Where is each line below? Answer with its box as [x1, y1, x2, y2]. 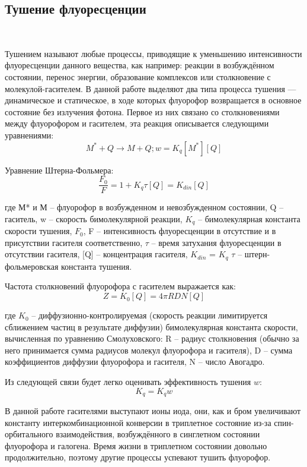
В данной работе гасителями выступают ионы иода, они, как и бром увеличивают [5, 405, 301, 417]
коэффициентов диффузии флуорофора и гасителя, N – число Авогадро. [5, 355, 265, 368]
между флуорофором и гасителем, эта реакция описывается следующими [5, 117, 269, 130]
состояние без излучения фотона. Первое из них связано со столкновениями [5, 105, 280, 118]
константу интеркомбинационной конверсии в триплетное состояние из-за [5, 416, 271, 428]
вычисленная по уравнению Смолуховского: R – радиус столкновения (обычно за [5, 332, 299, 345]
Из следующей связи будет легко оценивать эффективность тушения [5, 376, 251, 388]
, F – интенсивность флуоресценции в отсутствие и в [83, 225, 276, 237]
